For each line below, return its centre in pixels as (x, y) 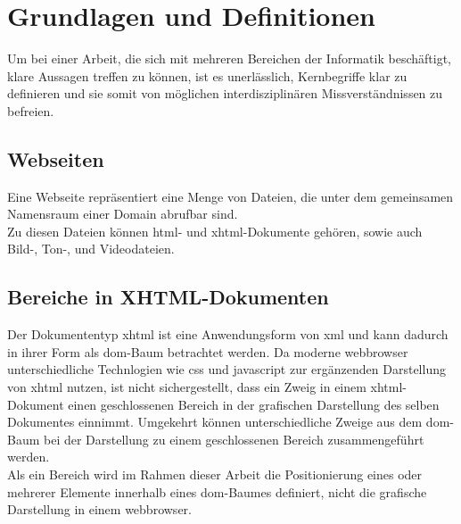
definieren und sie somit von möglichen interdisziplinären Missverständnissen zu (225, 93)
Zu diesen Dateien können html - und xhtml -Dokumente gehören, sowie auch (215, 231)
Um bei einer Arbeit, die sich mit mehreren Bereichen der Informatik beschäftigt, (229, 58)
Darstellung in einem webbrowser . (99, 509)
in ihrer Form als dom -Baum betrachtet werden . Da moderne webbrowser (208, 351)
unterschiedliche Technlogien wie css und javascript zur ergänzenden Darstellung (226, 369)
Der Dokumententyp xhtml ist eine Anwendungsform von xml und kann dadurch (228, 334)
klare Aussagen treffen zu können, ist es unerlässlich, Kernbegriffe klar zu (207, 75)
